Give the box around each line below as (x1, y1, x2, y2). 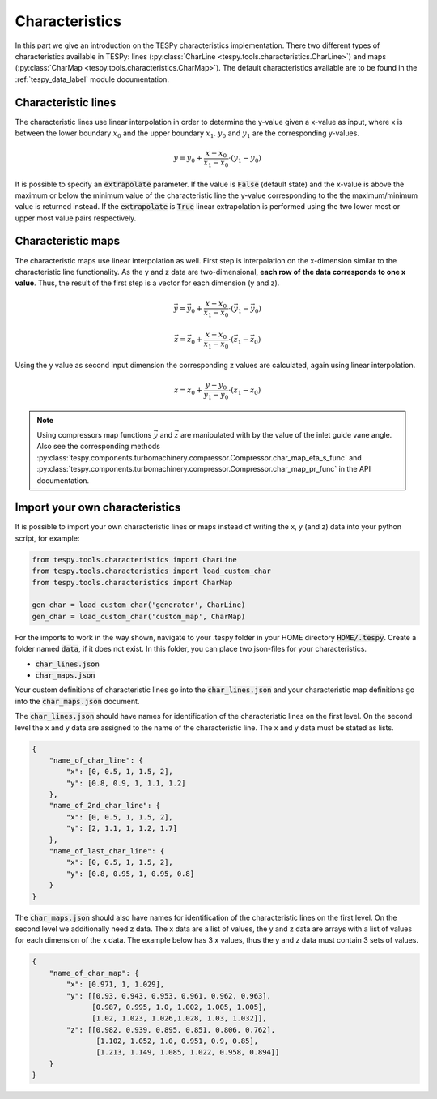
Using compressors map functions (36, 430, 152, 440)
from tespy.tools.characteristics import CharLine (32, 555, 238, 564)
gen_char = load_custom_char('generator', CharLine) (32, 601, 246, 609)
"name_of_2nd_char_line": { (49, 801, 161, 810)
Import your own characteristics (15, 501, 181, 515)
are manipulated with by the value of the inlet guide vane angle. (180, 430, 392, 440)
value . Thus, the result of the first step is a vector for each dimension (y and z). (15, 278, 280, 288)
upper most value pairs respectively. (15, 213, 137, 223)
